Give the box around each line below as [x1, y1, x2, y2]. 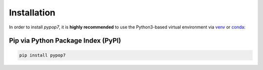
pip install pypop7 [19, 52, 66, 58]
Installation [9, 7, 56, 18]
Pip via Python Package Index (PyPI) [9, 37, 121, 45]
